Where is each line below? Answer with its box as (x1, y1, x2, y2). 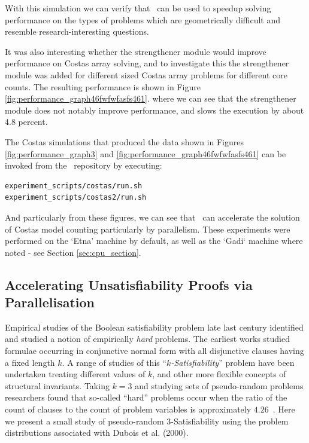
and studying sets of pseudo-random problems (135, 379, 304, 392)
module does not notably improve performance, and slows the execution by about (5, 103, 304, 116)
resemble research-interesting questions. (5, 25, 149, 38)
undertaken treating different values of (5, 368, 146, 380)
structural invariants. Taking (5, 379, 110, 392)
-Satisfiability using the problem (171, 414, 289, 427)
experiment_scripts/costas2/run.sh (5, 193, 147, 202)
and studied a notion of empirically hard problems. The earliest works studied (5, 332, 290, 345)
